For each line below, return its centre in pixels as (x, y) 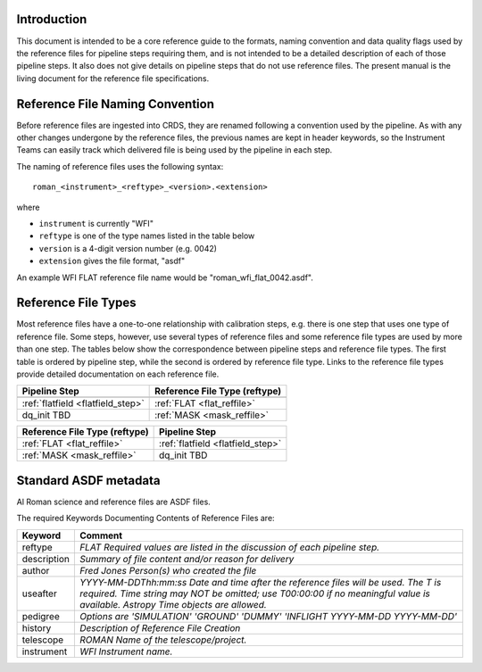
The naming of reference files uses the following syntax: (120, 166)
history (37, 627)
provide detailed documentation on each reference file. (118, 374)
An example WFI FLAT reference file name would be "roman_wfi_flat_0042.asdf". (165, 278)
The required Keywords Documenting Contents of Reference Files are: (146, 519)
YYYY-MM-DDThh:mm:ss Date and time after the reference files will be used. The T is (260, 582)
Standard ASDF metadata (88, 481)
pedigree (41, 616)
